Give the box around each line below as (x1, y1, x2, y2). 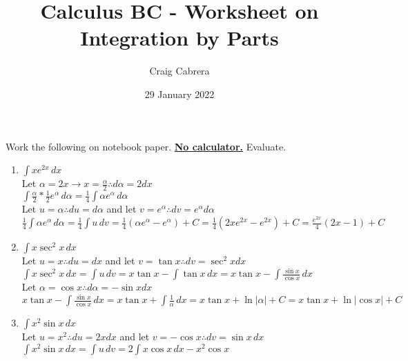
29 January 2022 (144, 86, 215, 101)
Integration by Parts (80, 23, 279, 52)
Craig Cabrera (149, 64, 210, 78)
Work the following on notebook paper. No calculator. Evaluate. (6, 139, 286, 153)
